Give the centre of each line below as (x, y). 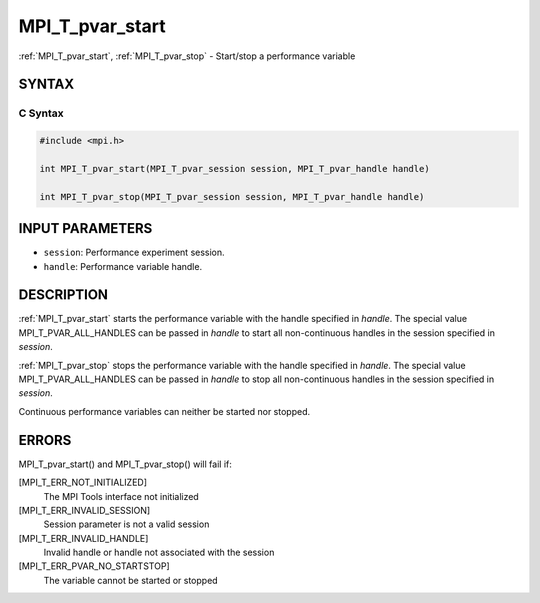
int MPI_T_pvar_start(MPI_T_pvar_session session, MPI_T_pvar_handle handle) (234, 168)
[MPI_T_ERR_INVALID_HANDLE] (83, 538)
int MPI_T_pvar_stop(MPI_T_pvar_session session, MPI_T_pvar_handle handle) (232, 196)
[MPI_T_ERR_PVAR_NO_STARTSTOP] (94, 566)
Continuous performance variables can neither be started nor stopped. (164, 411)
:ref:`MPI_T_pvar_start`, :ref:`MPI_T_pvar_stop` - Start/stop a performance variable (187, 56)
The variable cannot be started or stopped (131, 580)
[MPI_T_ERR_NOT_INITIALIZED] (83, 482)
